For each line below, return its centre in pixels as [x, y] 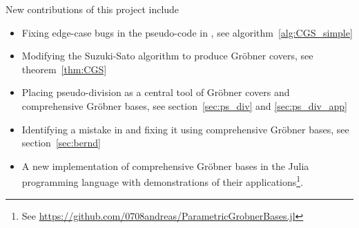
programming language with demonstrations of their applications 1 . [163, 181]
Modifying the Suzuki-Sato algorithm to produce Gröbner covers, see [167, 56]
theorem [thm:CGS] [64, 69]
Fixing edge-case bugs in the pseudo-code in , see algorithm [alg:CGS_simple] [187, 32]
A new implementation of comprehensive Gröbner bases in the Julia [165, 165]
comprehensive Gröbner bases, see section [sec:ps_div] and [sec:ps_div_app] [184, 105]
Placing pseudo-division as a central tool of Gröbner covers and [156, 92]
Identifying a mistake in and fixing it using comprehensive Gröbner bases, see [185, 129]
